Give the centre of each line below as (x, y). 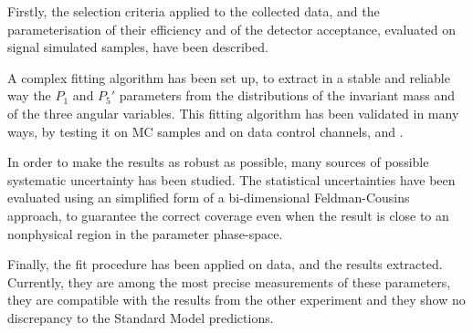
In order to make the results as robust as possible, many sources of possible (218, 162)
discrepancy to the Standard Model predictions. (141, 317)
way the (29, 95)
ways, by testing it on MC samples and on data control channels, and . (205, 131)
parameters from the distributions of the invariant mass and (287, 95)
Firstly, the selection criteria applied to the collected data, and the (194, 11)
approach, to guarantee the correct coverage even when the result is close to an (228, 215)
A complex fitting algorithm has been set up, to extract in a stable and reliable (229, 77)
